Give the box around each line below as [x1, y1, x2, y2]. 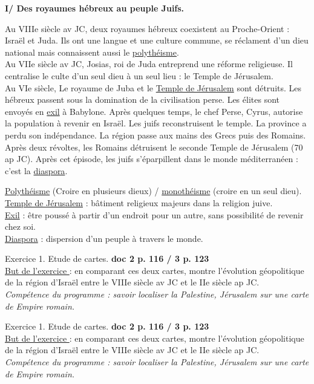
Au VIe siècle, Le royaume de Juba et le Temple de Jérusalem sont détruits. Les [5, 81, 302, 94]
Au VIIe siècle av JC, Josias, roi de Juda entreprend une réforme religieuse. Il [5, 57, 293, 70]
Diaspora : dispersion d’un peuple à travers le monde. [5, 232, 203, 244]
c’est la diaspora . [5, 164, 68, 177]
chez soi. [5, 220, 36, 233]
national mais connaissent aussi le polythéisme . [5, 45, 179, 58]
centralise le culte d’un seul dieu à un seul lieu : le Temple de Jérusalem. [5, 69, 273, 82]
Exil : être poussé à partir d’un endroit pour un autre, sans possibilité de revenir [5, 208, 304, 221]
